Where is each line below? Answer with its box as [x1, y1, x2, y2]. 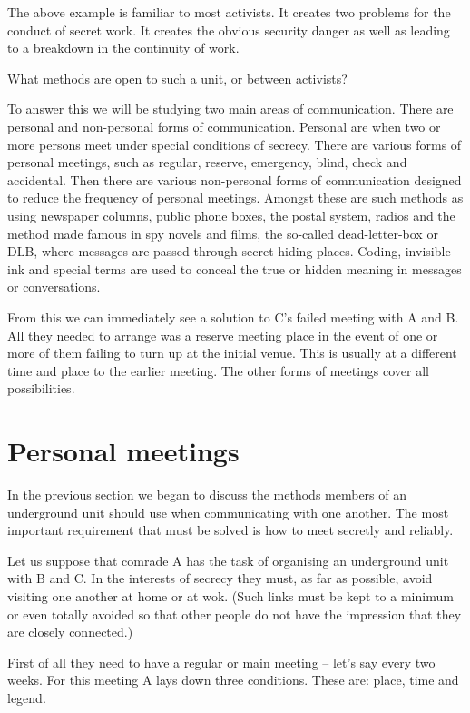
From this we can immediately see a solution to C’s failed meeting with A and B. [7, 307, 459, 326]
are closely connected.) [7, 622, 133, 641]
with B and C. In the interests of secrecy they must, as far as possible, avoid [7, 569, 433, 588]
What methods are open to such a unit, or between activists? [7, 68, 348, 87]
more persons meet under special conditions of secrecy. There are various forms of [7, 134, 462, 153]
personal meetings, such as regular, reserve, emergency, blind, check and [7, 153, 407, 172]
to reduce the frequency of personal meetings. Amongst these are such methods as [7, 188, 464, 207]
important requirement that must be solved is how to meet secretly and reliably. [7, 520, 454, 540]
